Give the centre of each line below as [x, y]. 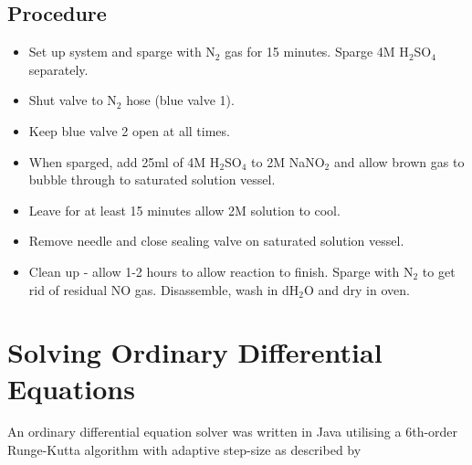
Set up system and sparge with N [122, 52]
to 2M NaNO [288, 161]
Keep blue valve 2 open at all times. [129, 130]
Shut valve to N [73, 100]
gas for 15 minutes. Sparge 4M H [317, 52]
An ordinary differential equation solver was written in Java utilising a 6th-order [233, 432]
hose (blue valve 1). [180, 100]
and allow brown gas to [399, 161]
